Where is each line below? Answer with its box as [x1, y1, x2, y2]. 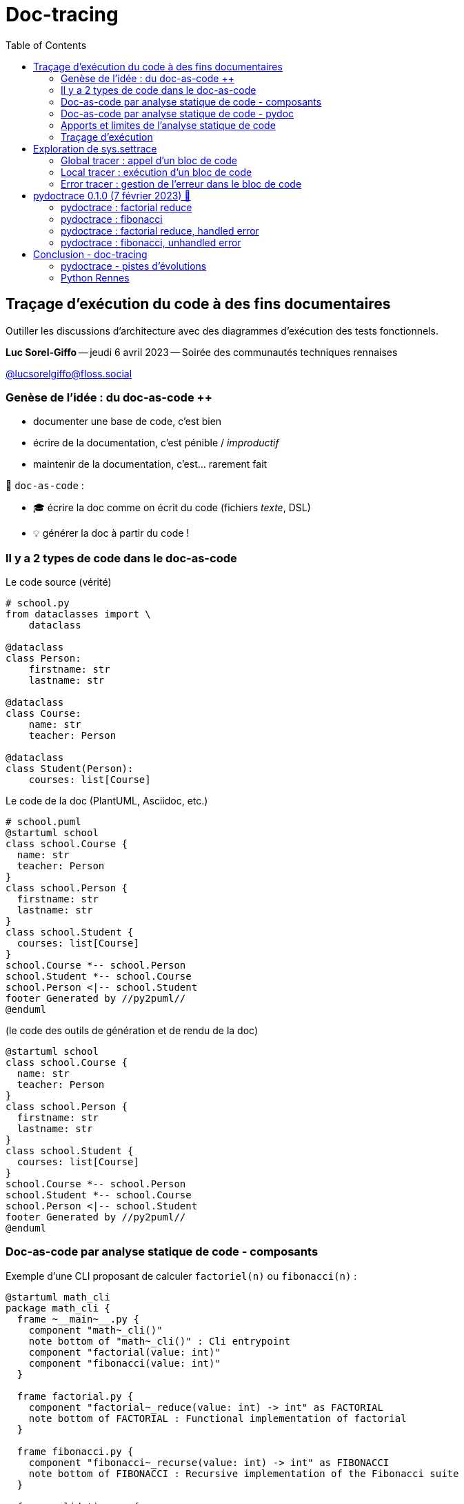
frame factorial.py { [17, 1390, 134, 1402]
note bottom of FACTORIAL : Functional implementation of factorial [28, 1412, 407, 1424]
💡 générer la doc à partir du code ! [33, 527, 190, 540]
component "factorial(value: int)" [28, 1346, 221, 1358]
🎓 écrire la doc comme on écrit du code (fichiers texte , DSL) [33, 502, 311, 514]
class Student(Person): [6, 763, 134, 775]
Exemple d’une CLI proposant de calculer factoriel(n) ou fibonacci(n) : [6, 1269, 357, 1282]
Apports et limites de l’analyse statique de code [61, 119, 276, 131]
